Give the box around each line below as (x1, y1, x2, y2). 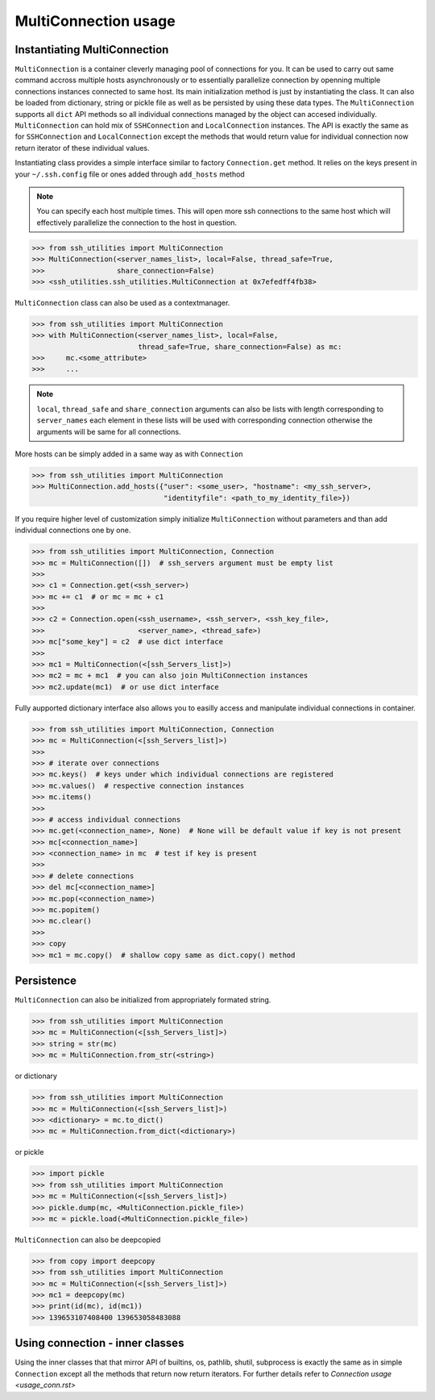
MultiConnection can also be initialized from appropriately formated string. (14, 995, 271, 1005)
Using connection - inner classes (14, 1336, 184, 1350)
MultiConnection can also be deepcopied (14, 1235, 161, 1244)
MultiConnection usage (14, 12, 176, 30)
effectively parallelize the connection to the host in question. (36, 218, 238, 227)
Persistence (14, 973, 77, 987)
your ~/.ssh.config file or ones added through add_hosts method (14, 169, 245, 179)
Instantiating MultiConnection (14, 43, 169, 56)
